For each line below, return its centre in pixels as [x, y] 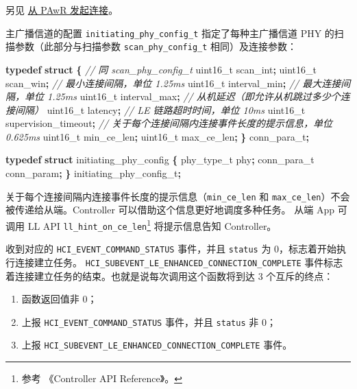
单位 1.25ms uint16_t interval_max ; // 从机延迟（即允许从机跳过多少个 [182, 96]
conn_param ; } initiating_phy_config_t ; [93, 173]
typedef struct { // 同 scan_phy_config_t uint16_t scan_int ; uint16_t [161, 69]
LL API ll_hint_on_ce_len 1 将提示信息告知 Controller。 [152, 224]
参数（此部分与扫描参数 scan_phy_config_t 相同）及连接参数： [156, 46]
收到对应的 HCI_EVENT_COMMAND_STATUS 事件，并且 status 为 [138, 249]
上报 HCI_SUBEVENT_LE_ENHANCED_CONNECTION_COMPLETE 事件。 [157, 345]
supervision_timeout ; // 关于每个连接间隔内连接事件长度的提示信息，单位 [169, 123]
